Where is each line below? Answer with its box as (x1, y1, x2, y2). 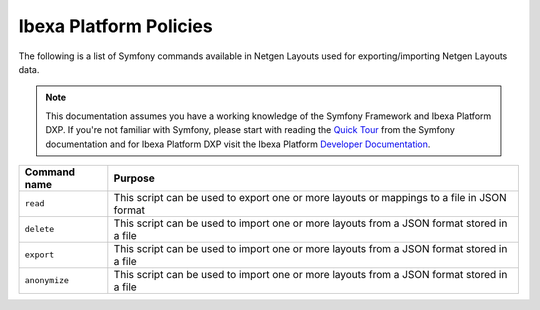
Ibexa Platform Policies (18, 15, 214, 37)
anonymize (24, 275, 70, 286)
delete (24, 224, 55, 235)
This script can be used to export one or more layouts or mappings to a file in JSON (113, 190, 507, 204)
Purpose (113, 171, 155, 185)
